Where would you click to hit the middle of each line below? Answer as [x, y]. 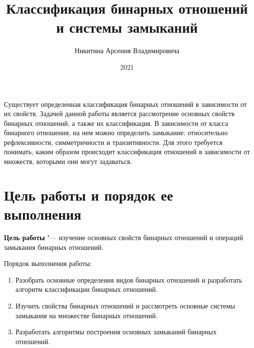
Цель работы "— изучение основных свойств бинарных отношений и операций [124, 237]
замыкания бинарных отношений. [54, 247]
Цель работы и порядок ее [89, 194]
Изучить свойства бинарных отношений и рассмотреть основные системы [125, 305]
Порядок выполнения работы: [48, 263]
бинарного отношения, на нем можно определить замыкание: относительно [116, 133]
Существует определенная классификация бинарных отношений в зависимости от [126, 104]
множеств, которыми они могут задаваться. [68, 161]
